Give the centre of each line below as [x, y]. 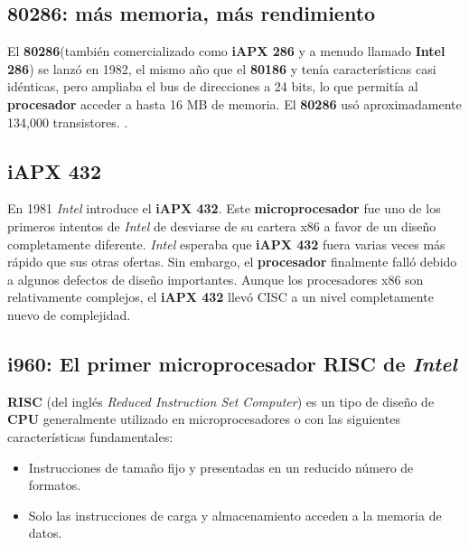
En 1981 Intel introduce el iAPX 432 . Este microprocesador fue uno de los [224, 208]
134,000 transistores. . [68, 122]
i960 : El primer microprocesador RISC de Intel [232, 363]
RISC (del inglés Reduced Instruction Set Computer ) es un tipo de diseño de [221, 401]
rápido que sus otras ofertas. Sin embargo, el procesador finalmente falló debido [232, 262]
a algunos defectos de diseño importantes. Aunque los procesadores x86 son [216, 279]
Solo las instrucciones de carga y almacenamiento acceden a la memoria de [235, 515]
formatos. [55, 485]
